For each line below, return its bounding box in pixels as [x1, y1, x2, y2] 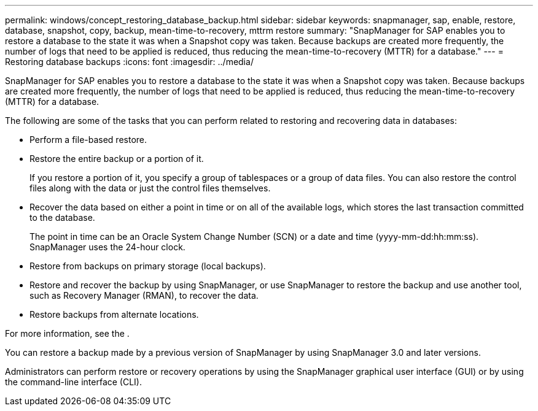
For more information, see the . [5, 328, 130, 339]
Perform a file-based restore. [29, 134, 147, 145]
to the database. [29, 212, 95, 223]
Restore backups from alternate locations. [29, 309, 199, 320]
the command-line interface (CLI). [5, 377, 142, 387]
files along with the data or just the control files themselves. [29, 183, 271, 193]
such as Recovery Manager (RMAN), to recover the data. [29, 290, 259, 301]
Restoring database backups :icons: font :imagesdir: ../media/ [5, 56, 254, 67]
